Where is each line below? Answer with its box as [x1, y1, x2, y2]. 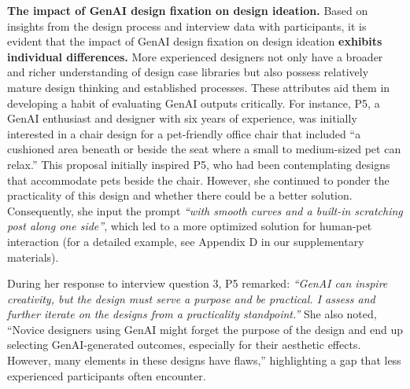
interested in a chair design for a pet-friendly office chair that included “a [7, 125, 361, 141]
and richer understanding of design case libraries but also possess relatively [7, 64, 369, 80]
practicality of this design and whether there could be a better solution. [7, 187, 353, 204]
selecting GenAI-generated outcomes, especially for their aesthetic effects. [7, 336, 361, 353]
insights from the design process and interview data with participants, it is [7, 17, 367, 34]
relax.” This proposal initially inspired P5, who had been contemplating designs [7, 156, 390, 172]
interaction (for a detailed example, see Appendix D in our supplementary [7, 233, 364, 249]
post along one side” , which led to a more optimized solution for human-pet [7, 218, 372, 234]
